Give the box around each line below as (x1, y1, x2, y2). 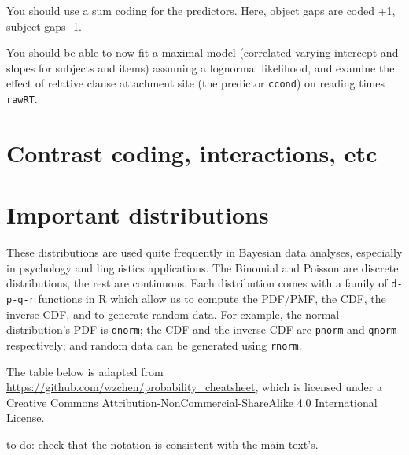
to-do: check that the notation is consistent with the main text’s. (6, 435, 319, 452)
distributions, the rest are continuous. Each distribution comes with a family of (6, 275, 388, 291)
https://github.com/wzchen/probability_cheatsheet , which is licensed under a (6, 379, 382, 395)
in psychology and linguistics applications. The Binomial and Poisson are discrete (6, 259, 399, 276)
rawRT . (6, 91, 38, 107)
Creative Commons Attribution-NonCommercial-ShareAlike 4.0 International (6, 394, 378, 410)
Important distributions (6, 198, 269, 231)
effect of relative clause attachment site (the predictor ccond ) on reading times (6, 75, 385, 91)
